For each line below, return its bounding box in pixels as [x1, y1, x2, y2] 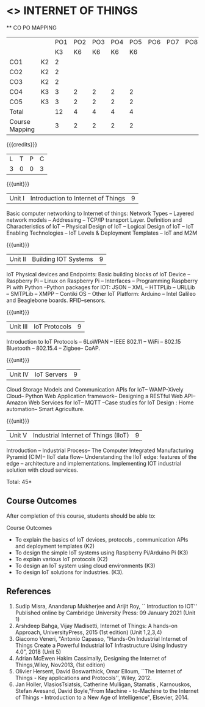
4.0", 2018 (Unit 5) [15, 648, 62, 656]
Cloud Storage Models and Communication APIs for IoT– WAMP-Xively [6, 385, 184, 393]
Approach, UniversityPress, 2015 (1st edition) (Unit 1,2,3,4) [15, 629, 162, 636]
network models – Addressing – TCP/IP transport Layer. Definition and [6, 216, 182, 224]
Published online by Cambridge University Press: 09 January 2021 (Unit [15, 609, 196, 616]
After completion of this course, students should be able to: [6, 512, 156, 520]
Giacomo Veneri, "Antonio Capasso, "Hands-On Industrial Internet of [15, 635, 188, 642]
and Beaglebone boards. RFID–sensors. [6, 297, 106, 304]
